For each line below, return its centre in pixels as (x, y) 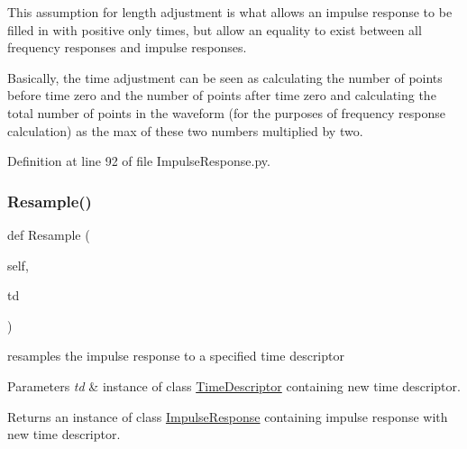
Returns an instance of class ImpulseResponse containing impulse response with (228, 416)
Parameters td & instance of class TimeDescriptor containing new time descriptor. (234, 385)
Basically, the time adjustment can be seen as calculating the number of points (225, 77)
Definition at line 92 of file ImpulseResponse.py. (139, 161)
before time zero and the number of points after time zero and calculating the (222, 95)
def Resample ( (49, 234)
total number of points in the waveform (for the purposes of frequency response (226, 112)
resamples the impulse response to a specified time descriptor (176, 356)
